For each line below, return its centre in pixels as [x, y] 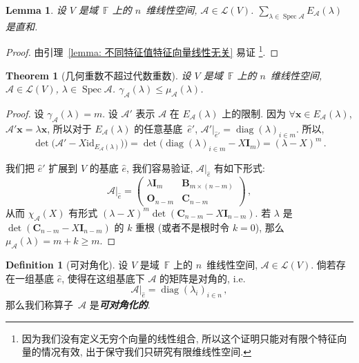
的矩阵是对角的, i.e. [203, 278]
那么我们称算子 [39, 304]
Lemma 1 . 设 [36, 10]
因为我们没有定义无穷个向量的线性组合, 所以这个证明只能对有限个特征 [179, 338]
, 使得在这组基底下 [103, 278]
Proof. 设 [25, 114]
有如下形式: [239, 167]
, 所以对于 [69, 128]
